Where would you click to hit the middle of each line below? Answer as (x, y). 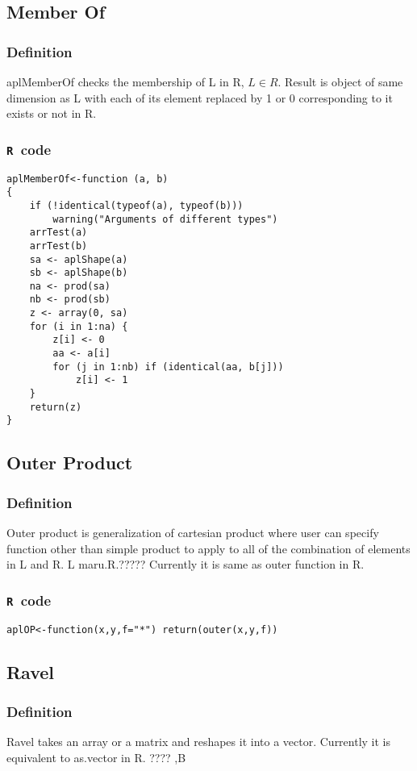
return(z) (56, 407)
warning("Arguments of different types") (165, 219)
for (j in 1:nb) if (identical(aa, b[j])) (168, 367)
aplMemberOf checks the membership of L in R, (125, 81)
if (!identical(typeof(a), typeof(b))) (136, 205)
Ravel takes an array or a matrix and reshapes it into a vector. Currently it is (199, 742)
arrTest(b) (58, 246)
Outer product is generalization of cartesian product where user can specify (193, 533)
